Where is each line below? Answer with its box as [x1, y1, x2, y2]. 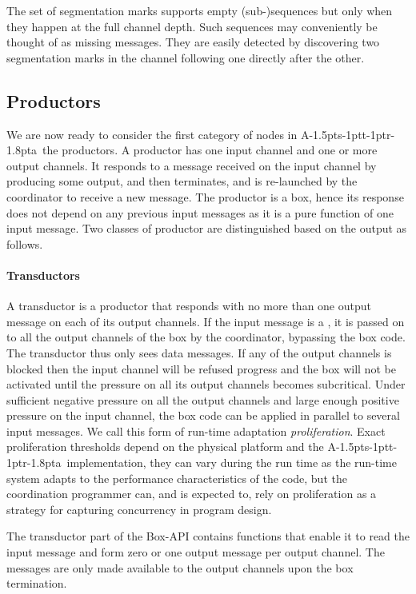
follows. [6, 235, 43, 252]
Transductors [6, 266, 80, 283]
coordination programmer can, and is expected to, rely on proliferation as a [6, 485, 377, 502]
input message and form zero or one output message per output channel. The [6, 544, 385, 560]
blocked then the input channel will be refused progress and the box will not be [6, 360, 396, 377]
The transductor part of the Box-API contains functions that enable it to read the [6, 528, 410, 544]
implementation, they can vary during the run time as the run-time [66, 454, 397, 471]
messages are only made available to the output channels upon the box [6, 559, 354, 576]
